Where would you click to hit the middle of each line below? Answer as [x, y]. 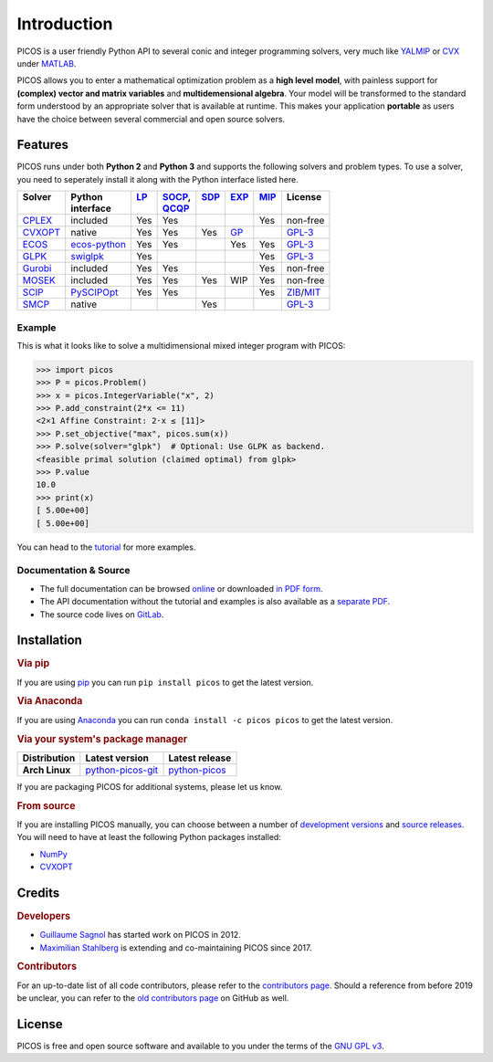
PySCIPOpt [94, 292]
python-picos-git [122, 770]
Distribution [49, 758]
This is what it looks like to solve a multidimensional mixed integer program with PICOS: [181, 345]
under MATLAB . [47, 63]
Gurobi [37, 268]
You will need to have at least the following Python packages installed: [149, 837]
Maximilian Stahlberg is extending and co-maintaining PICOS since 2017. [176, 947]
